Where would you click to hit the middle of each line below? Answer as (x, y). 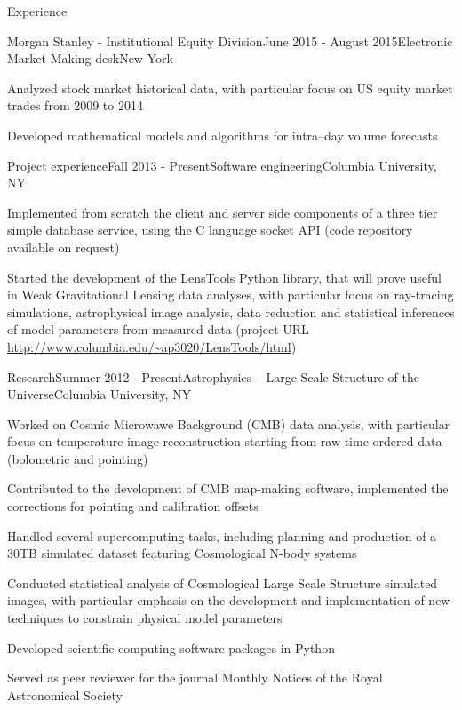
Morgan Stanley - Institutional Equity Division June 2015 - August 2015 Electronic (230, 40)
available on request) (64, 247)
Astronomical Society (65, 694)
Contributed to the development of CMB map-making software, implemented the (228, 488)
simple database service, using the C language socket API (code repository (210, 230)
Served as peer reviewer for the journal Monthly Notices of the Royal (195, 678)
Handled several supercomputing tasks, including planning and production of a (222, 535)
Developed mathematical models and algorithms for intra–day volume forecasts (223, 135)
